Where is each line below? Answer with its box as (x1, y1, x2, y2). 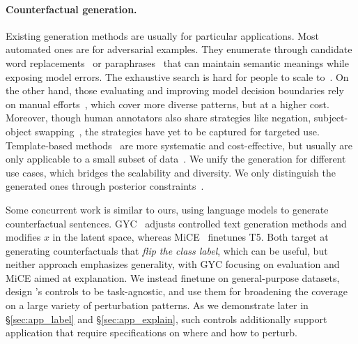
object (6, 124, 32, 138)
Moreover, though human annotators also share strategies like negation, (6, 110, 311, 125)
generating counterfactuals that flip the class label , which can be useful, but (6, 243, 328, 257)
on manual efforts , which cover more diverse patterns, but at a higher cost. (6, 96, 329, 111)
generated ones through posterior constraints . (6, 179, 204, 193)
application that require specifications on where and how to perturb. (6, 325, 297, 340)
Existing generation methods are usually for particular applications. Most (6, 28, 320, 43)
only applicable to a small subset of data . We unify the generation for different (6, 151, 346, 166)
